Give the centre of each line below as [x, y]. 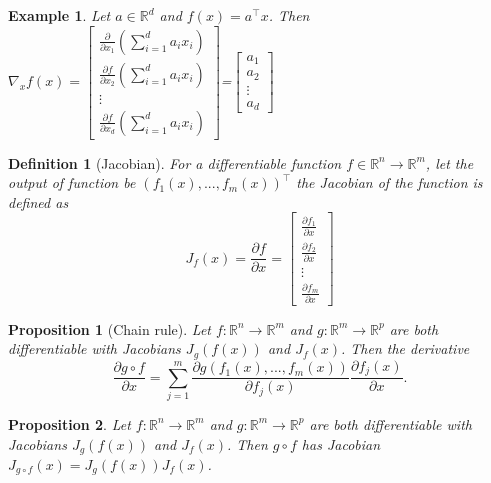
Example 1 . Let [59, 15]
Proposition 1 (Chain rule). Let [109, 328]
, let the [449, 162]
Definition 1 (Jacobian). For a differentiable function [175, 162]
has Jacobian [341, 443]
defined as [38, 201]
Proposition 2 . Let [69, 423]
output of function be [72, 182]
